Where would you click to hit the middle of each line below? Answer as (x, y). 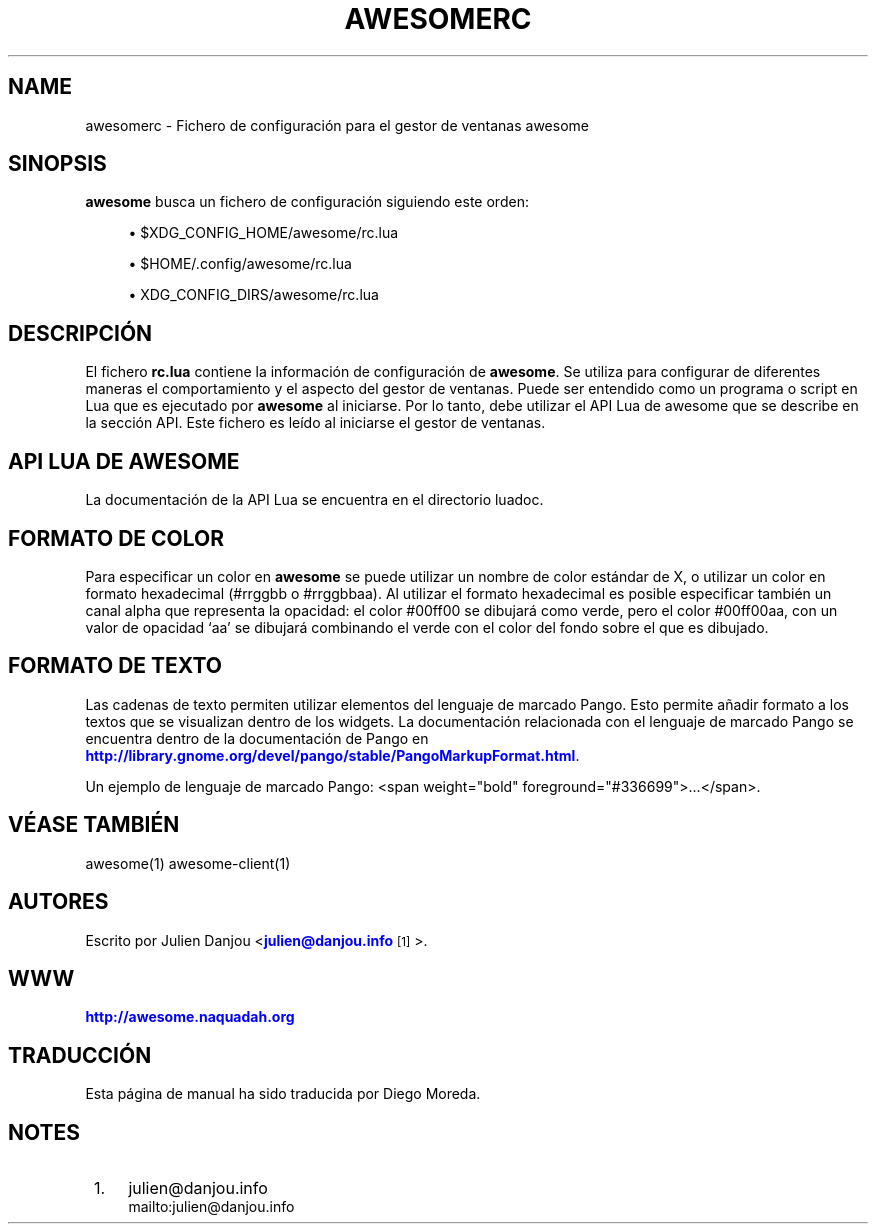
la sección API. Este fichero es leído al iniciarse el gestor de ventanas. (315, 423)
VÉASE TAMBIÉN (94, 825)
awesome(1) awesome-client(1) (188, 863)
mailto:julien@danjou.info (211, 1207)
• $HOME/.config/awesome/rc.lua (240, 264)
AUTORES (58, 902)
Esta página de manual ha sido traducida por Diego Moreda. (283, 1094)
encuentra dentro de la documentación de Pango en (257, 738)
